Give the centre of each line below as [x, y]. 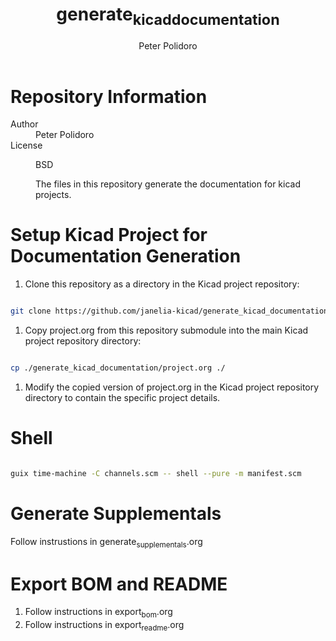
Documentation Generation [126, 256]
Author [24, 124]
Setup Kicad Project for [109, 235]
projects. [53, 195]
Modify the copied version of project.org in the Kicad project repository [172, 387]
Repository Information [109, 96]
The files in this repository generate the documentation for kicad [168, 184]
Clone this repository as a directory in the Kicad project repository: [162, 284]
